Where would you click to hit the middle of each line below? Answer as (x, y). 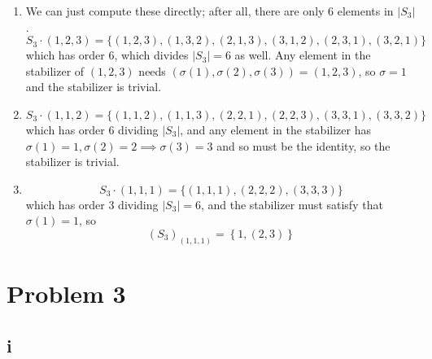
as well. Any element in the (303, 55)
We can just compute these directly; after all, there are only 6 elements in (209, 11)
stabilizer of (55, 70)
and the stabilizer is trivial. (94, 87)
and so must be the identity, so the (303, 145)
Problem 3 (66, 293)
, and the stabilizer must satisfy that (292, 204)
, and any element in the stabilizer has (275, 129)
